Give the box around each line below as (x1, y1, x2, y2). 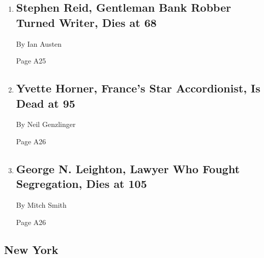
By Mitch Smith (16, 200, 67, 210)
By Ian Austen (16, 38, 62, 49)
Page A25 (16, 55, 46, 66)
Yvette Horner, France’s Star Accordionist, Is (16, 80, 260, 96)
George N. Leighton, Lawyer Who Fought (16, 160, 240, 176)
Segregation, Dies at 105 (16, 176, 147, 191)
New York (4, 241, 58, 257)
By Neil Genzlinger (16, 119, 76, 130)
